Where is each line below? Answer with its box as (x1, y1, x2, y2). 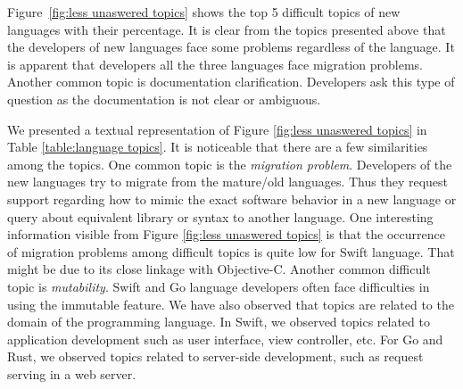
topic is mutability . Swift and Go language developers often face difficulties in (7, 277, 430, 295)
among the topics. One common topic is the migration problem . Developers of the (7, 154, 452, 173)
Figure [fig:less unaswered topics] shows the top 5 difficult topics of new (7, 3, 401, 21)
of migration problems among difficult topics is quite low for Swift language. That (7, 242, 455, 261)
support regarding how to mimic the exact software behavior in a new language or (7, 189, 457, 208)
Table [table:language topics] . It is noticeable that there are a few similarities (7, 137, 428, 156)
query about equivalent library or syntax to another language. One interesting (7, 207, 434, 226)
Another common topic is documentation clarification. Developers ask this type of (7, 72, 455, 91)
